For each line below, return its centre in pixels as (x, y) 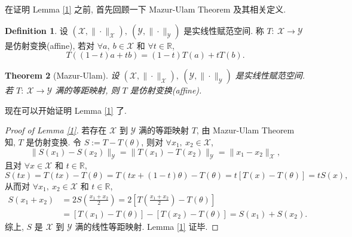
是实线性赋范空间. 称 (224, 30)
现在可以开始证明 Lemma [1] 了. (66, 110)
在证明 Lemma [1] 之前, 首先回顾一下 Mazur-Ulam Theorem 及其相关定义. (146, 9)
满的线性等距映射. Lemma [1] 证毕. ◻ (147, 226)
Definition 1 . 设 (36, 30)
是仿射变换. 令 (53, 141)
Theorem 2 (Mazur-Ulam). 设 (62, 75)
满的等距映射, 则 (87, 90)
